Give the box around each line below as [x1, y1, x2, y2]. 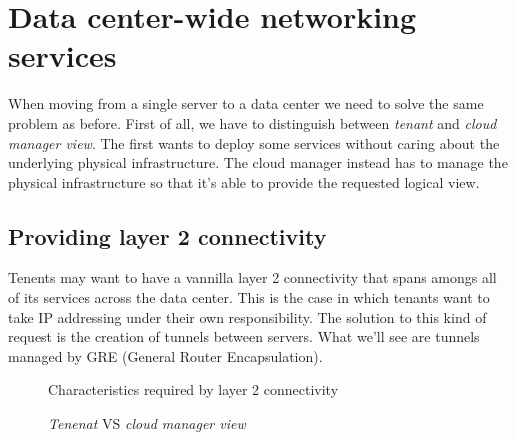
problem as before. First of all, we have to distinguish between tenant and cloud [8, 112, 497, 133]
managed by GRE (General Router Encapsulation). [8, 345, 323, 366]
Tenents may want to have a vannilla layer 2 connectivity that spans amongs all [8, 267, 497, 288]
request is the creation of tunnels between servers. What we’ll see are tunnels [8, 326, 480, 347]
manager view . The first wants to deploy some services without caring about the [8, 132, 500, 153]
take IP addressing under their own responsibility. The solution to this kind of [8, 306, 487, 327]
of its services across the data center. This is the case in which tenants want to [8, 287, 490, 308]
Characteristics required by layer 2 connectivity [48, 379, 339, 400]
